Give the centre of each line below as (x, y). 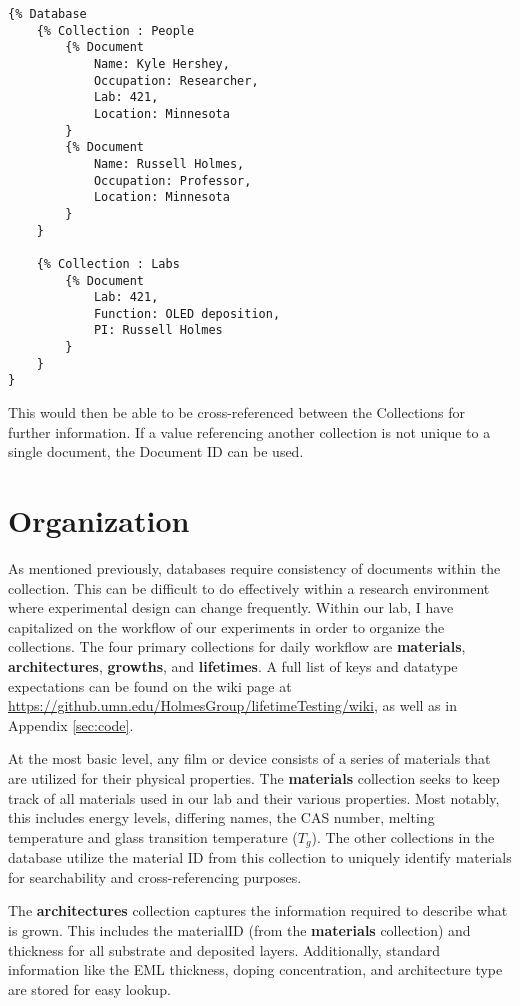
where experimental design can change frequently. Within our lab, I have (231, 607)
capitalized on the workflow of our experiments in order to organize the (226, 626)
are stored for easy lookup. (89, 988)
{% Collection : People (115, 30)
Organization (99, 520)
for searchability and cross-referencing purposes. (155, 876)
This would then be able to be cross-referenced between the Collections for (236, 412)
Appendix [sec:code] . (71, 724)
